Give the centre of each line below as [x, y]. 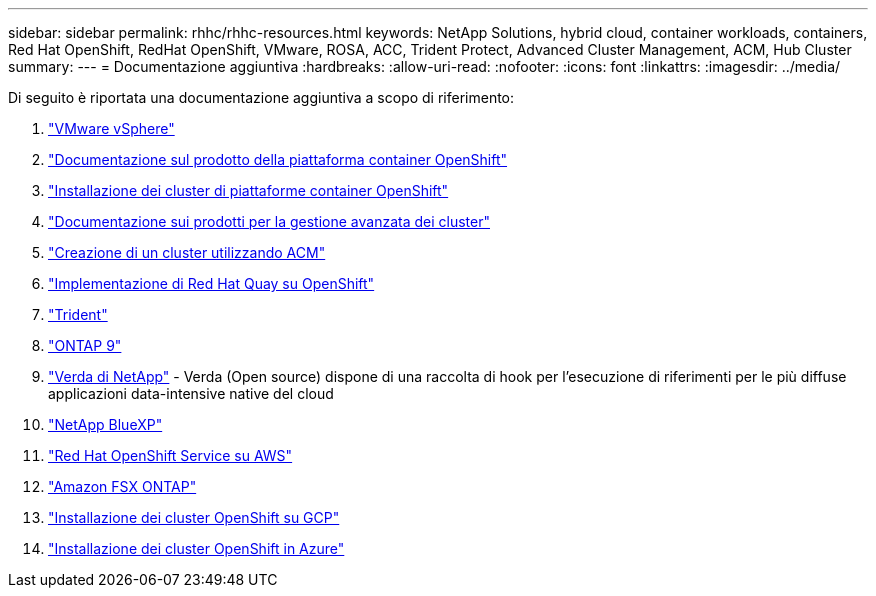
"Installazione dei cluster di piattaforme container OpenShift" [248, 190]
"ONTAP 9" [85, 345]
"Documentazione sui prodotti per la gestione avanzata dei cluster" [269, 221]
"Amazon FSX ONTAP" [122, 486]
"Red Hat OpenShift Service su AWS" [170, 455]
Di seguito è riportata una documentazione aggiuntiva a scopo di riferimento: [261, 97]
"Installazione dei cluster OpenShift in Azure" [196, 548]
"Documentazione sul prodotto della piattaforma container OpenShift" [278, 159]
